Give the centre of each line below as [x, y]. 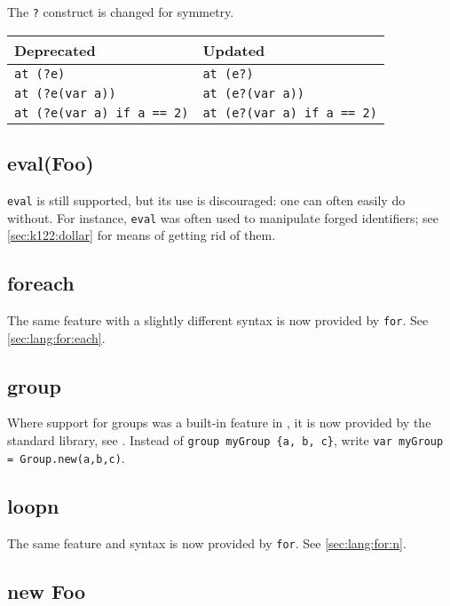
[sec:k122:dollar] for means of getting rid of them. [142, 235]
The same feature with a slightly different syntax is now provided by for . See [218, 319]
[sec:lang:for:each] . [56, 337]
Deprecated [55, 50]
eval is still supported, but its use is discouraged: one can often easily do [206, 199]
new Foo [46, 590]
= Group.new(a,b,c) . [66, 457]
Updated [234, 50]
